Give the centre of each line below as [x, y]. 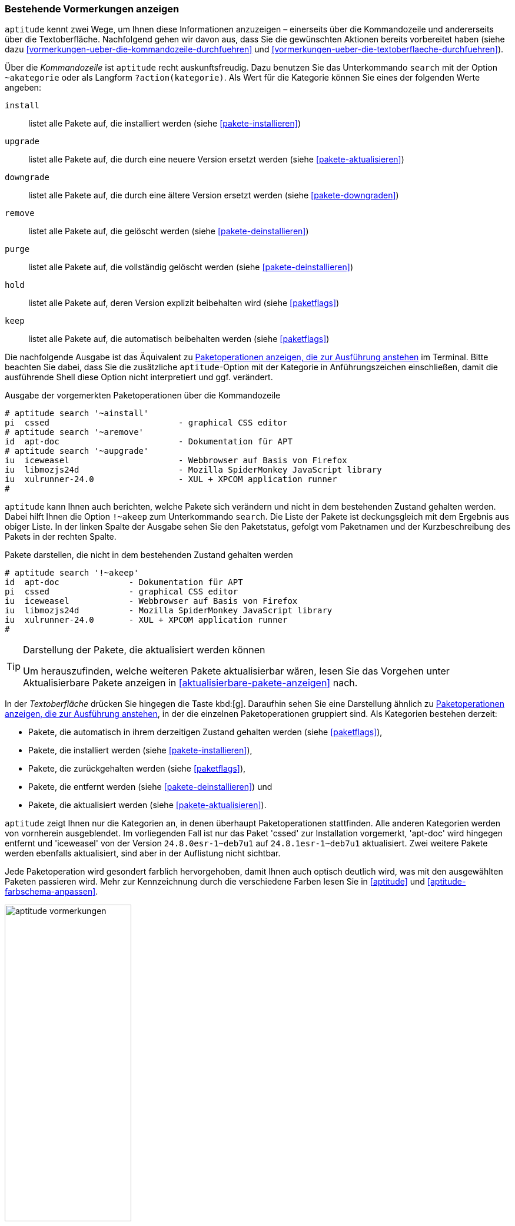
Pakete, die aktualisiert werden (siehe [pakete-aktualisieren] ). [147, 805]
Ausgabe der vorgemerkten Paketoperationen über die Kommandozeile [143, 396]
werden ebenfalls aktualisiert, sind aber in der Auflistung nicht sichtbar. [143, 853]
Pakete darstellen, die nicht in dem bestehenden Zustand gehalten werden [149, 555]
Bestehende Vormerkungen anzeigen [92, 9]
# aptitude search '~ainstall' [77, 413]
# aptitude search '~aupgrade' [77, 451]
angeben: [23, 88]
